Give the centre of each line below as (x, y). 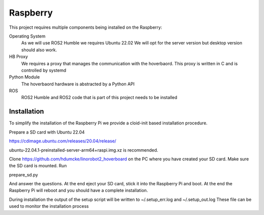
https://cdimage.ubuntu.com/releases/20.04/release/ (63, 141)
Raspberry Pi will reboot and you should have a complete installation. (78, 191)
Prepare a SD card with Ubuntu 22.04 (47, 132)
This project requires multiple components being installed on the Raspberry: (86, 27)
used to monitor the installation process (49, 206)
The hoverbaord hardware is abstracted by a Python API (78, 84)
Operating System (27, 36)
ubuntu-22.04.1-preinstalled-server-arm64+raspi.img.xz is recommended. (84, 150)
